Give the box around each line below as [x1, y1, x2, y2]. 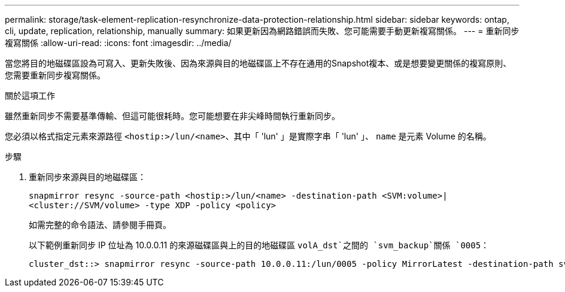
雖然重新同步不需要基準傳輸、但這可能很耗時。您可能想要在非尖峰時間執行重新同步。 [5, 111, 340, 121]
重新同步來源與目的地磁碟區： [29, 172, 146, 182]
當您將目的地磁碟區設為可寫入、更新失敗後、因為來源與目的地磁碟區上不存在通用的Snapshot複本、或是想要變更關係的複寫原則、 [5, 58, 512, 68]
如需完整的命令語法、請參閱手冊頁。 [29, 220, 171, 230]
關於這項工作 [5, 90, 55, 101]
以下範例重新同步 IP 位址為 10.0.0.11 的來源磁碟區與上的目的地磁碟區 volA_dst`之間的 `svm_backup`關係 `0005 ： [29, 240, 490, 250]
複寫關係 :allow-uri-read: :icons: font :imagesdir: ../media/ [5, 38, 232, 48]
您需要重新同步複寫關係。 [5, 70, 105, 80]
